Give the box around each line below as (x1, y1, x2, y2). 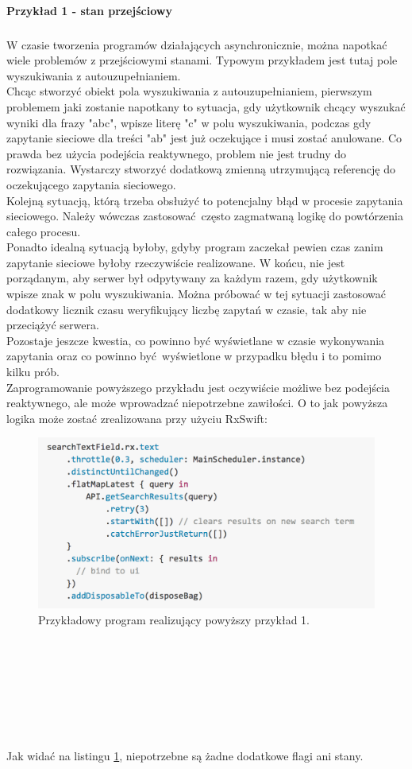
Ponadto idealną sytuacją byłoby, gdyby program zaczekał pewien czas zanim (6, 239, 383, 255)
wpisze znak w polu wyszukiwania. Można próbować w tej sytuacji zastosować (6, 285, 386, 302)
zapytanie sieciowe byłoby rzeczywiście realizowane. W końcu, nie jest (6, 254, 345, 270)
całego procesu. (6, 223, 81, 239)
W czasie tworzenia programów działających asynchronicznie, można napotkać (6, 36, 387, 52)
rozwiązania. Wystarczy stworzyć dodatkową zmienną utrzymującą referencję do (6, 161, 395, 177)
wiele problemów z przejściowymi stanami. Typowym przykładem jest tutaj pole (6, 52, 398, 68)
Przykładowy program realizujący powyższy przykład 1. (38, 611, 310, 627)
